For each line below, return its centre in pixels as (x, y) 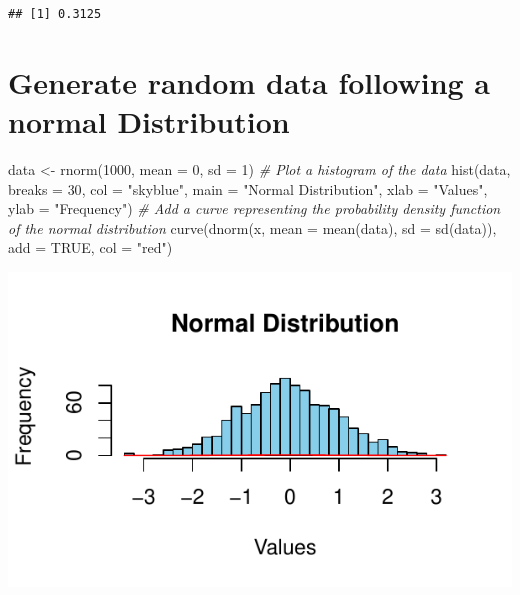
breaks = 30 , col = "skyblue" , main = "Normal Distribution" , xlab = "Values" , (248, 188)
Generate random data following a (249, 81)
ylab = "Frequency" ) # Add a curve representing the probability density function (254, 208)
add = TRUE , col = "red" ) (90, 247)
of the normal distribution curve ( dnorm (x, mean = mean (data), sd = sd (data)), (252, 227)
